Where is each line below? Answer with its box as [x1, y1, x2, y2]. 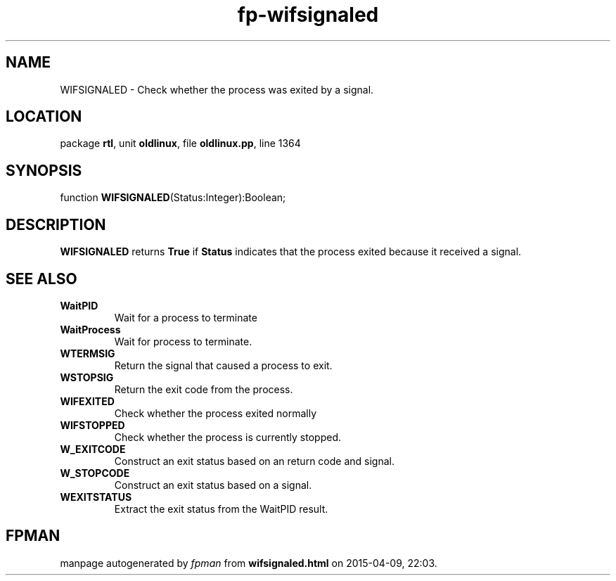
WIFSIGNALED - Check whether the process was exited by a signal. [60, 83, 374, 96]
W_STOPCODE [60, 466, 130, 479]
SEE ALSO [6, 269, 77, 288]
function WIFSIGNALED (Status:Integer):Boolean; [60, 191, 286, 204]
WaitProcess [60, 323, 121, 336]
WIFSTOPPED [60, 419, 125, 431]
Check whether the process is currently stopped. [114, 430, 341, 443]
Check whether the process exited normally [114, 407, 317, 419]
